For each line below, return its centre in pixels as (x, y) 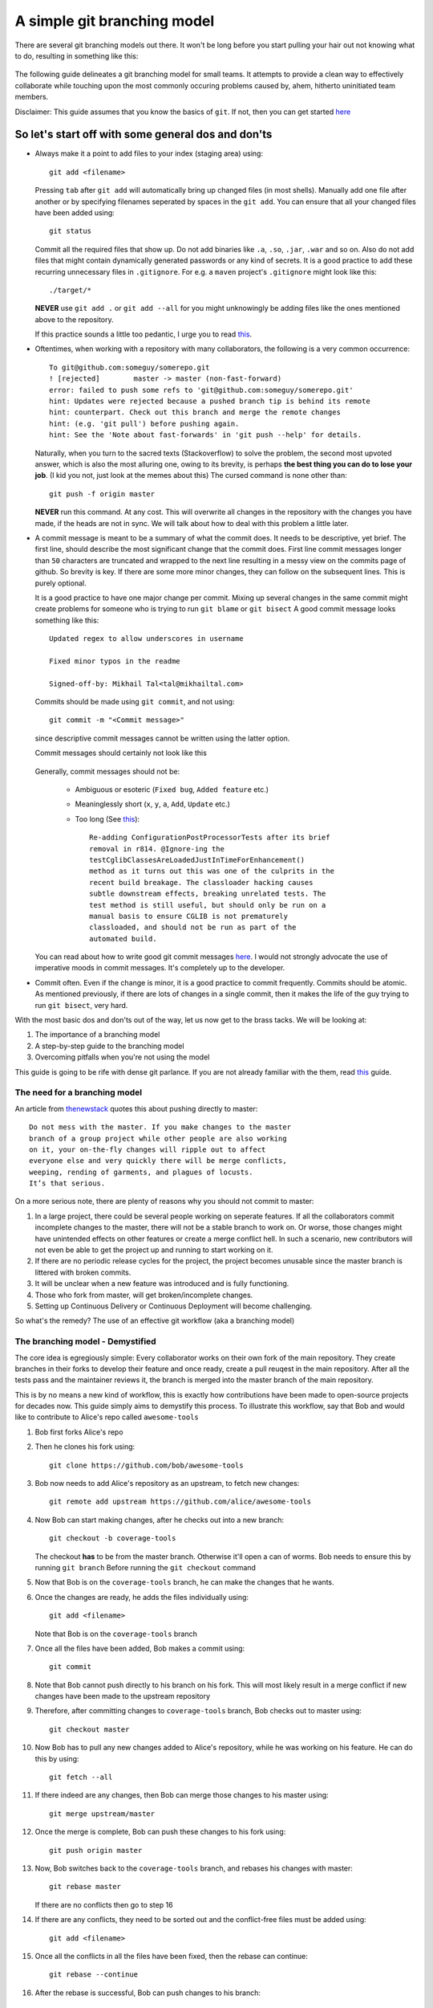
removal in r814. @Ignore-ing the (157, 849)
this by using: (57, 1758)
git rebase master (85, 1887)
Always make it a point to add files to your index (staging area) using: (149, 153)
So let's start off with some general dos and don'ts (144, 135)
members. (32, 97)
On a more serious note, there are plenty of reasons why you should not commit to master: (164, 1202)
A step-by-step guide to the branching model (109, 1046)
